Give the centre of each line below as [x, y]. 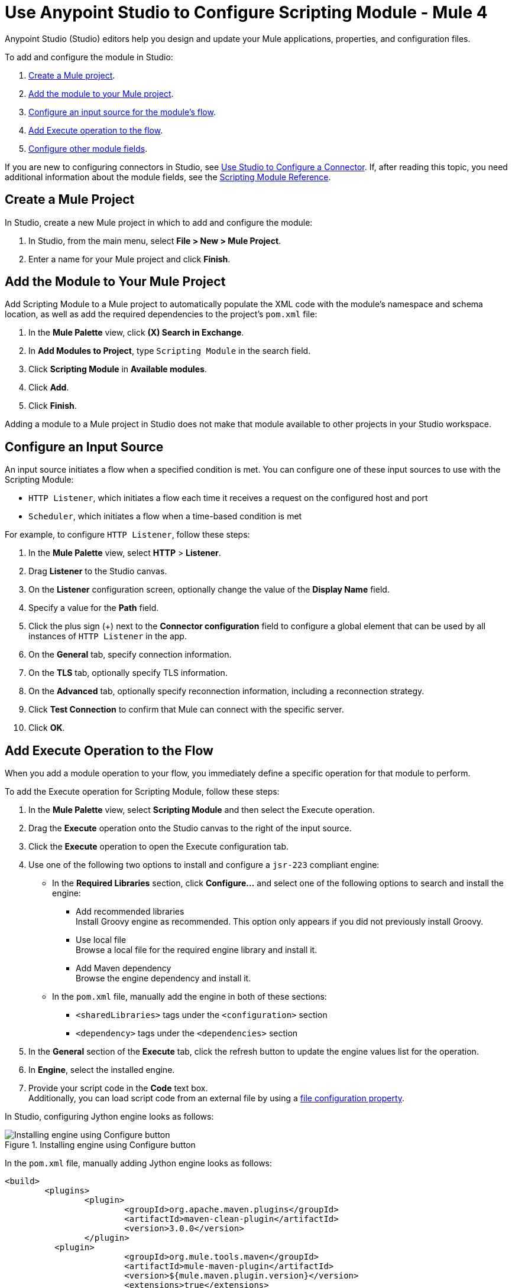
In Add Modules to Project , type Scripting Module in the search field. [170, 351]
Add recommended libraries [130, 912]
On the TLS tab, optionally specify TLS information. [128, 673]
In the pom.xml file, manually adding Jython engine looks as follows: [139, 1163]
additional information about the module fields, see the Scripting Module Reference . [168, 177]
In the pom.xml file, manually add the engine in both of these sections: [189, 997]
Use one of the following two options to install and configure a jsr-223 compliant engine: [204, 865]
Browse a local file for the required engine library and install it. [197, 950]
